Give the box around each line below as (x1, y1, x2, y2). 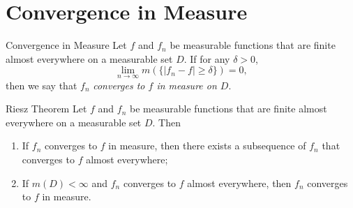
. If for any (183, 51, 230, 66)
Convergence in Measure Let (6, 38, 127, 52)
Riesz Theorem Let (6, 101, 87, 116)
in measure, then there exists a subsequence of (108, 138, 306, 153)
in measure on (156, 77, 217, 92)
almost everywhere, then (187, 175, 292, 190)
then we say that (6, 77, 77, 92)
